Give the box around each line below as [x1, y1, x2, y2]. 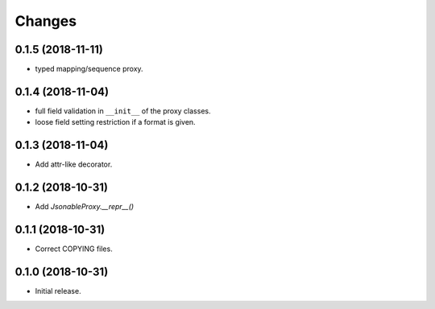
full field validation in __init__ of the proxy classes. [35, 105, 211, 116]
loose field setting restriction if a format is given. [35, 117, 197, 127]
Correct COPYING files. [35, 244, 113, 253]
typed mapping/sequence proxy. [35, 64, 144, 74]
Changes [14, 12, 77, 30]
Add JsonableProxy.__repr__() [35, 202, 135, 212]
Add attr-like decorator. [35, 159, 113, 169]
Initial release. [35, 286, 81, 295]
